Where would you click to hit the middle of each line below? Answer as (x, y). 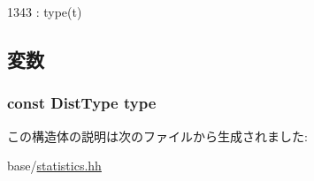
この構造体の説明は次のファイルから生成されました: (157, 136)
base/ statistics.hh (54, 166)
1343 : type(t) (45, 11)
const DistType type (82, 103)
